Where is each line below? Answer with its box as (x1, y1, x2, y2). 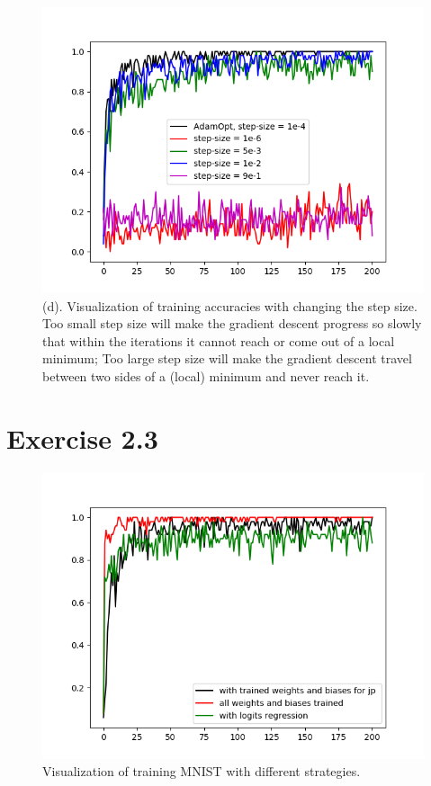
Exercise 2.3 (6, 419, 158, 456)
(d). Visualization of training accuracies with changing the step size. (42, 296, 418, 315)
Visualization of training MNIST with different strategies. (42, 762, 361, 781)
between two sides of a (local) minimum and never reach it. (42, 366, 370, 385)
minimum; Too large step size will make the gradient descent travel (42, 349, 412, 368)
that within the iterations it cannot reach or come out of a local (42, 331, 395, 350)
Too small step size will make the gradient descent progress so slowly (42, 314, 422, 333)
